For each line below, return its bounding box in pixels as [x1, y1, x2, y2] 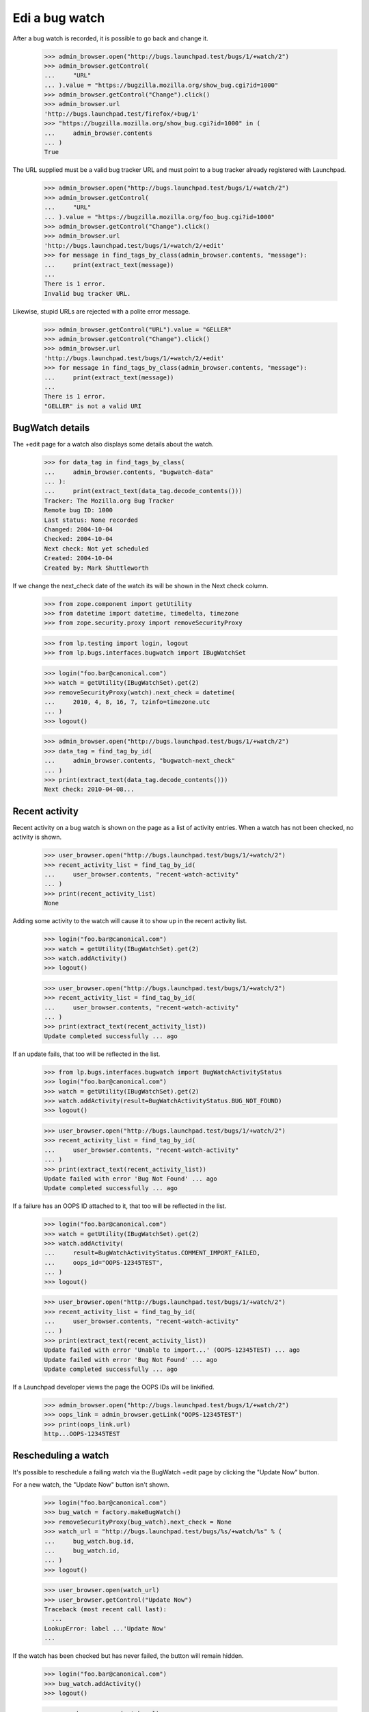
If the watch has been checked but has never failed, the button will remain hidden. [12, 1652, 244, 1660]
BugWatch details [12, 422, 90, 434]
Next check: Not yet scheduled [44, 544, 150, 553]
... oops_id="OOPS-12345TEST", [44, 1259, 163, 1266]
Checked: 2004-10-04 [44, 535, 113, 543]
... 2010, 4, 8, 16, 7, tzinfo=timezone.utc [44, 698, 210, 706]
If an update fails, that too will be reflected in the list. [12, 1050, 161, 1058]
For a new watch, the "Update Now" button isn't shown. [12, 1480, 170, 1489]
